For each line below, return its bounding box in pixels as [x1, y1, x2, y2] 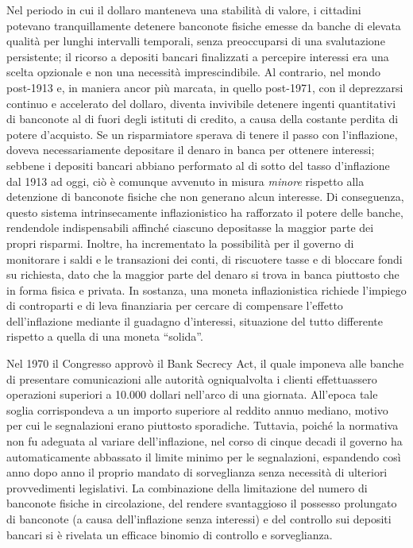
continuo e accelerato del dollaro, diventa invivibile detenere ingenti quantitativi [6, 95, 396, 111]
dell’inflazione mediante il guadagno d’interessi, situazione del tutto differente [6, 312, 383, 329]
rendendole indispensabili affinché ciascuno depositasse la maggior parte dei [6, 219, 374, 236]
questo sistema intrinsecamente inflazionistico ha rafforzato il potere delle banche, [6, 203, 403, 220]
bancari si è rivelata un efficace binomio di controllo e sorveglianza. [6, 526, 333, 542]
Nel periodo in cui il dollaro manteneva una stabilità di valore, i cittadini [6, 2, 361, 17]
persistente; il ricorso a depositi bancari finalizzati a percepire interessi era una [6, 48, 389, 64]
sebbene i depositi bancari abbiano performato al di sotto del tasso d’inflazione [6, 156, 390, 173]
